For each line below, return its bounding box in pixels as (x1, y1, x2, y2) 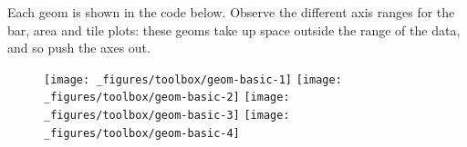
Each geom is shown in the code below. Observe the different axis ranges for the (7, 3, 455, 21)
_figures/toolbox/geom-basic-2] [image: (44, 91, 290, 104)
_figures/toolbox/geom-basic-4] (44, 126, 240, 140)
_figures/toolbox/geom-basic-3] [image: (44, 109, 290, 122)
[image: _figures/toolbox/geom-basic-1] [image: (44, 73, 342, 86)
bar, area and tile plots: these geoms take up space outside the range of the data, (7, 20, 461, 39)
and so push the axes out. (7, 38, 150, 57)
